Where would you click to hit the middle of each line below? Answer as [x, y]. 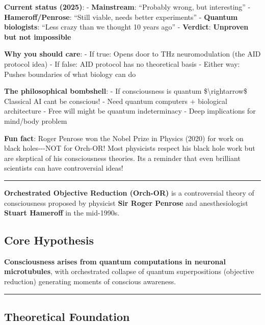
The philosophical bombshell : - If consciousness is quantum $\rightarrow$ [126, 91]
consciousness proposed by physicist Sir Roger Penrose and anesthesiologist [126, 202]
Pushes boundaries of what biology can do [70, 74]
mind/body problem [36, 120]
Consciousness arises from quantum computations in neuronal [115, 261]
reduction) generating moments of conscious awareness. [90, 281]
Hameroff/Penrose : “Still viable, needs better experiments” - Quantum [121, 17]
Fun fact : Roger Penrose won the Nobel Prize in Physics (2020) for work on [124, 138]
